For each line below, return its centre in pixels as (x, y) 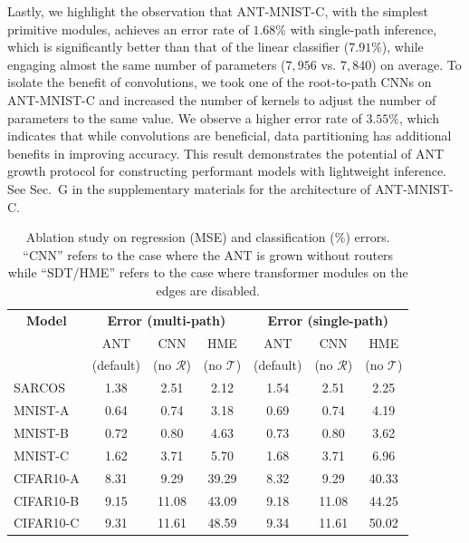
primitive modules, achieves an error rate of (128, 29)
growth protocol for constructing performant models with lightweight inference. (227, 171)
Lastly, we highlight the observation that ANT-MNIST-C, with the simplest (218, 11)
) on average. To (416, 64)
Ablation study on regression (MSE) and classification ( (180, 237)
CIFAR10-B (47, 500)
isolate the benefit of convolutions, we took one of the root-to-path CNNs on (220, 82)
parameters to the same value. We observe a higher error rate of (185, 117)
